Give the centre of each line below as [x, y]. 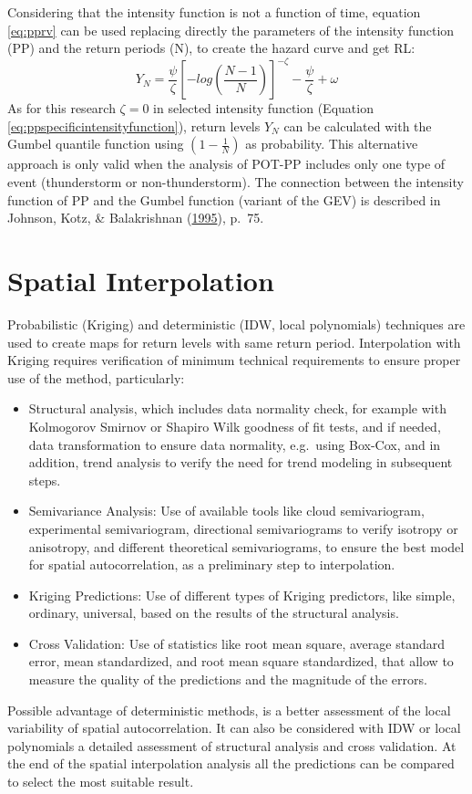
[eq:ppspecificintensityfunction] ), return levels [134, 125]
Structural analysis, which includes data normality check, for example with [237, 408]
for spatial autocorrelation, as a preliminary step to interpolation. [212, 564]
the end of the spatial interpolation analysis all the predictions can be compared [231, 763]
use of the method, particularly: [96, 377]
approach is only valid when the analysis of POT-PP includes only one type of [226, 164]
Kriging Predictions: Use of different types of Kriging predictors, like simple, [242, 595]
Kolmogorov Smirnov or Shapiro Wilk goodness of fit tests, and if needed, [235, 426]
